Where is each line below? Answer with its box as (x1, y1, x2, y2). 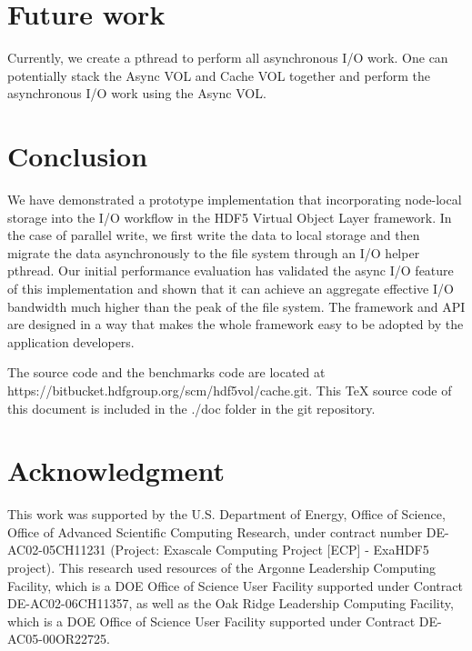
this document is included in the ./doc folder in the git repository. (7, 398, 376, 417)
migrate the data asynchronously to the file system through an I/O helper (7, 243, 420, 262)
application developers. (7, 332, 135, 351)
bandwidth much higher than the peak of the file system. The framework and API (7, 296, 466, 315)
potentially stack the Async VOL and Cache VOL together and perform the (7, 65, 430, 85)
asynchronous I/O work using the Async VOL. (7, 84, 266, 103)
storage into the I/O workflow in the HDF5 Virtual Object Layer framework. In (7, 207, 452, 226)
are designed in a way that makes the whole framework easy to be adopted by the (7, 315, 464, 334)
